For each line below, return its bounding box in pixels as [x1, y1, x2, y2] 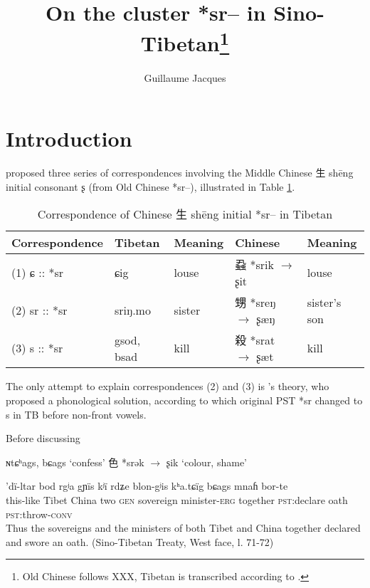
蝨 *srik [235, 256, 274, 273]
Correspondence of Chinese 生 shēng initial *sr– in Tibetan [37, 206, 333, 223]
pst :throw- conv [6, 506, 73, 521]
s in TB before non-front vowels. [6, 406, 147, 421]
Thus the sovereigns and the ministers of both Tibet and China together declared [6, 520, 361, 535]
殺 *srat [235, 332, 275, 349]
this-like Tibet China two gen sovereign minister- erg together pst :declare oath [6, 492, 348, 507]
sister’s [307, 293, 342, 310]
